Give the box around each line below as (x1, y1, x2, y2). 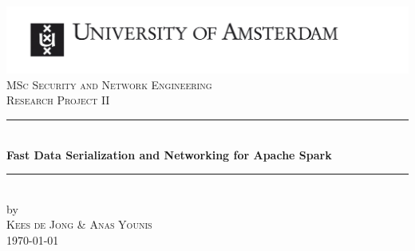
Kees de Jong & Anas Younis (6, 216, 152, 233)
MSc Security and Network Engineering (6, 76, 212, 92)
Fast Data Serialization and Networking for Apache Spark (6, 146, 332, 163)
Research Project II (6, 92, 110, 108)
